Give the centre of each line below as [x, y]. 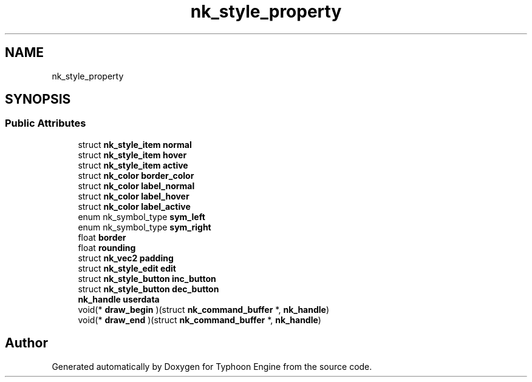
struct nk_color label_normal [136, 186]
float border [102, 237]
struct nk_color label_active [134, 206]
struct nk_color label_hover [134, 196]
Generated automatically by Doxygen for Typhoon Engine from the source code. [212, 366]
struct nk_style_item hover [132, 155]
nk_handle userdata [119, 299]
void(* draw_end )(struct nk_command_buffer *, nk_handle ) [199, 320]
